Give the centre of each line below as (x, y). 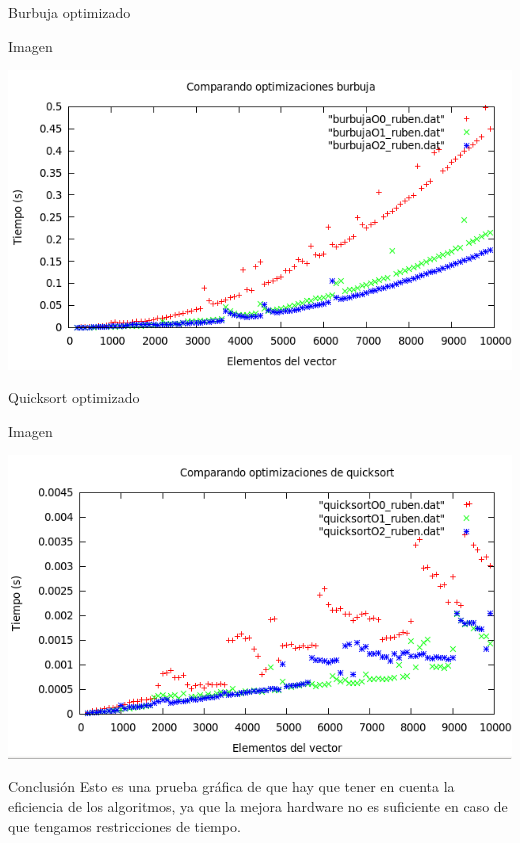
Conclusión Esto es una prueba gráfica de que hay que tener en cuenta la (231, 786)
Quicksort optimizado (74, 397)
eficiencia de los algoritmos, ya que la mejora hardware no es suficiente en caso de (258, 806)
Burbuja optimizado (69, 12)
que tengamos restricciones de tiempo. (124, 825)
